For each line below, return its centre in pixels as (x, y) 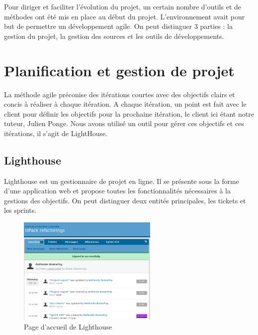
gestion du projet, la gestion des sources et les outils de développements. (114, 36)
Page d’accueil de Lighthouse (68, 326)
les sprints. (20, 210)
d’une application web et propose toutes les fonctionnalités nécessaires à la (117, 191)
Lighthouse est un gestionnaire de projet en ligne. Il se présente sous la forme (122, 181)
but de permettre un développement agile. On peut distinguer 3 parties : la (118, 26)
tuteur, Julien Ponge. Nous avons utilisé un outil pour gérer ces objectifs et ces (124, 123)
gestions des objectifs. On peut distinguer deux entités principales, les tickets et (125, 200)
